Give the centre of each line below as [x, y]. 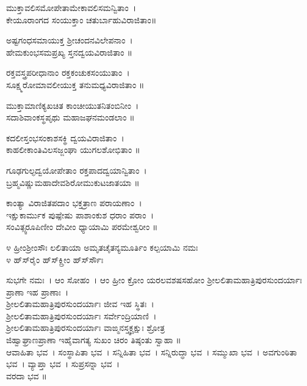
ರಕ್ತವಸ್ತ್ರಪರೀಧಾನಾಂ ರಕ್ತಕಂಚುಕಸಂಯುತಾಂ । [68, 72]
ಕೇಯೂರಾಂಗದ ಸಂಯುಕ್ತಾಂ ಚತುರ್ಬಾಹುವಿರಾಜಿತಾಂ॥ [81, 19]
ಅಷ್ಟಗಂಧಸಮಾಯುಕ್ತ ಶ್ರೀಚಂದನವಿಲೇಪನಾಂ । [70, 40]
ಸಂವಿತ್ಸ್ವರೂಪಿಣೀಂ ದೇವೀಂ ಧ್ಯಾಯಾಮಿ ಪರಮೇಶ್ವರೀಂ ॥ [82, 227]
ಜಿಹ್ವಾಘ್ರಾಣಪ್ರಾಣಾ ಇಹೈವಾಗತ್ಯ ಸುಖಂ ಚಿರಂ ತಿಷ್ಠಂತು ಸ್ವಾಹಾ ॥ [94, 340]
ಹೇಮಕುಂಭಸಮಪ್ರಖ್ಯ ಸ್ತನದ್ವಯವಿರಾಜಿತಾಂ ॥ [69, 52]
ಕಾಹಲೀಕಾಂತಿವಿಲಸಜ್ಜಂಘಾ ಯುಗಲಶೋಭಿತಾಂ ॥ [73, 150]
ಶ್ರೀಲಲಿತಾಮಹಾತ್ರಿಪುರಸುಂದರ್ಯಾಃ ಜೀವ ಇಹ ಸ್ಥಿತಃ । [80, 304]
